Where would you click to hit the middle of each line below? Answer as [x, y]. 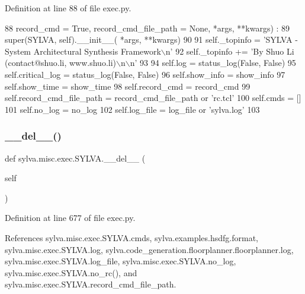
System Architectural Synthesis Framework [83, 51]
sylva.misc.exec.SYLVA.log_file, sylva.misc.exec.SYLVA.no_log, [121, 261]
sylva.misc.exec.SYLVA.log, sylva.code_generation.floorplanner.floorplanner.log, [149, 249]
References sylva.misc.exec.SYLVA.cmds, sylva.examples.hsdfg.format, [131, 237]
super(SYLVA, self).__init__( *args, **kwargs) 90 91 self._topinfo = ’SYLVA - [151, 39]
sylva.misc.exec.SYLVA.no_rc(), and [71, 272]
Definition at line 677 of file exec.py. [70, 218]
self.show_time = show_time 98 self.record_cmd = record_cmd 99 [128, 86]
